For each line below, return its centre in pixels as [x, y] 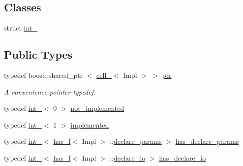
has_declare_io [182, 157]
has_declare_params [207, 141]
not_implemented [97, 108]
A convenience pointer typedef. [50, 91]
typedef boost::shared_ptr [44, 75]
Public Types [38, 54]
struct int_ [21, 28]
